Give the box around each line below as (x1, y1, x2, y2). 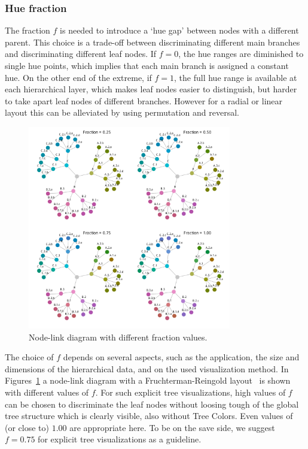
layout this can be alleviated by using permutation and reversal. (5, 106, 239, 119)
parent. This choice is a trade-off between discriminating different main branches (5, 35, 300, 48)
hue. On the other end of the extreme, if (5, 71, 152, 83)
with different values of (5, 385, 89, 398)
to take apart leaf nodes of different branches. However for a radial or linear (5, 94, 283, 107)
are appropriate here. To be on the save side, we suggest (69, 421, 275, 433)
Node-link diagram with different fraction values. (29, 330, 208, 343)
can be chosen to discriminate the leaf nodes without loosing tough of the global (5, 397, 299, 410)
